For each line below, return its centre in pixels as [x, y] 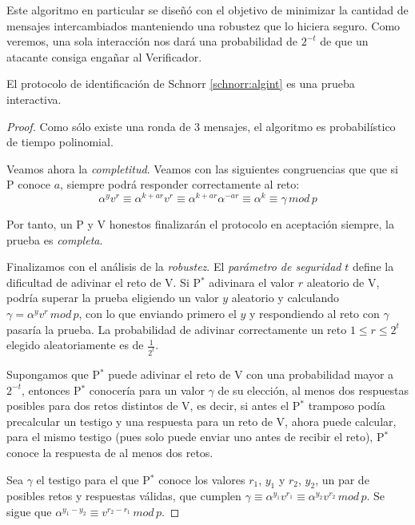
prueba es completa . [55, 239]
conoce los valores [202, 479]
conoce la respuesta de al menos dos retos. [110, 453]
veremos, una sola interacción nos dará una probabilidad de [152, 41]
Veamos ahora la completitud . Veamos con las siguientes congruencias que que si [202, 168]
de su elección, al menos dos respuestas [313, 390]
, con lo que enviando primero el [158, 313]
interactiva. [34, 99]
